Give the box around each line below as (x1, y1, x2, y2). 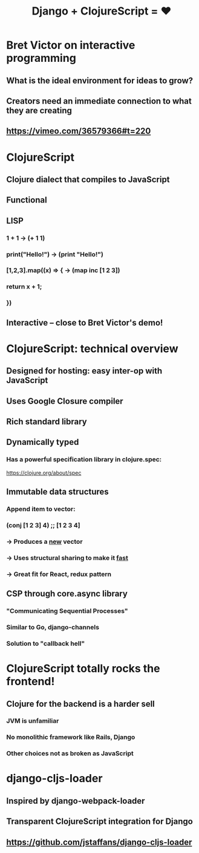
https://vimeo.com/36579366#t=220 (6, 126, 151, 136)
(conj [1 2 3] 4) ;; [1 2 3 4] (6, 521, 80, 529)
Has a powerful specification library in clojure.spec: (6, 455, 162, 464)
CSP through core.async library (6, 589, 128, 599)
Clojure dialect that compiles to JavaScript (6, 174, 171, 184)
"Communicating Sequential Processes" (6, 607, 128, 615)
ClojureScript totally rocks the (6, 662, 160, 675)
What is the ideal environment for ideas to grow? (6, 75, 194, 85)
